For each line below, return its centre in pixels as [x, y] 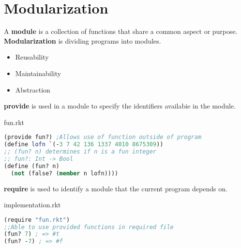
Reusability [32, 57]
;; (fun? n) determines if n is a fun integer [80, 152]
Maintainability [38, 73]
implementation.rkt [32, 205]
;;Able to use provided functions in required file [89, 227]
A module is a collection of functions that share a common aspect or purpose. [121, 31]
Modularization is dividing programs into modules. [83, 40]
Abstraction [33, 89]
